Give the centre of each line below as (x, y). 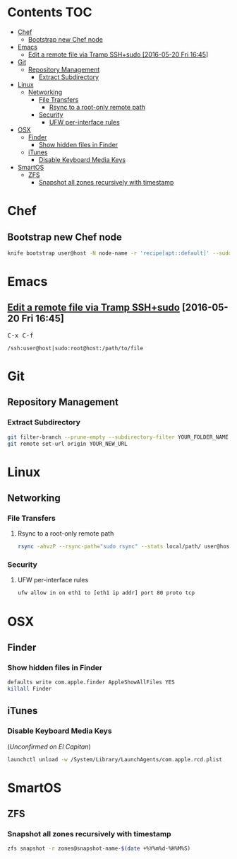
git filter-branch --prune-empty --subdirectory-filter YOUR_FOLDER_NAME (118, 437)
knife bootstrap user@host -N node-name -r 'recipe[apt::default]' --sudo (120, 253)
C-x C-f (20, 335)
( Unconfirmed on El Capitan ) (49, 746)
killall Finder (30, 689)
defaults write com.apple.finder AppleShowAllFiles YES (91, 682)
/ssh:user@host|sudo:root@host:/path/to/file (75, 348)
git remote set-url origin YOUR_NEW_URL (68, 444)
